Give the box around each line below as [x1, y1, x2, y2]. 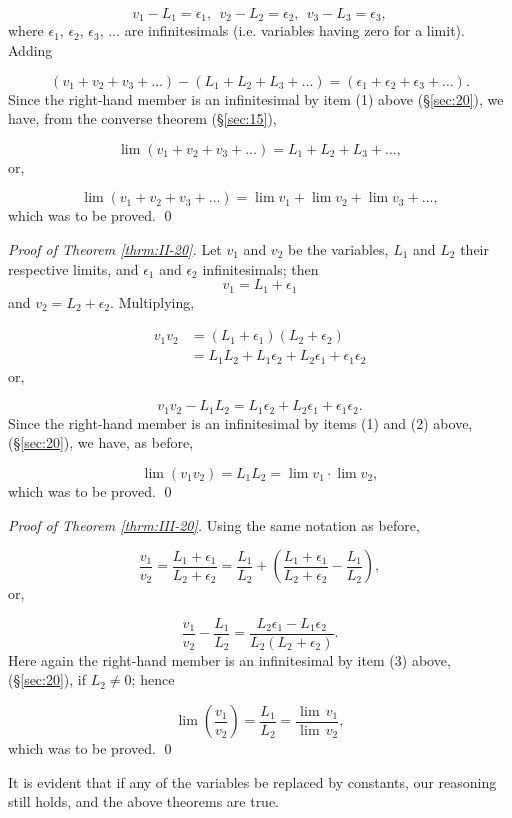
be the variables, [288, 239, 389, 260]
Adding [8, 40, 53, 61]
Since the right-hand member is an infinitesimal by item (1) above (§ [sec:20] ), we [8, 88, 504, 109]
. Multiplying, [110, 291, 195, 312]
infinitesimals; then [202, 258, 319, 279]
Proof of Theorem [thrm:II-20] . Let [8, 239, 222, 260]
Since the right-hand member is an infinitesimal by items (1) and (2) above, [8, 412, 473, 433]
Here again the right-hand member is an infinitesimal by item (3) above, [8, 649, 451, 670]
